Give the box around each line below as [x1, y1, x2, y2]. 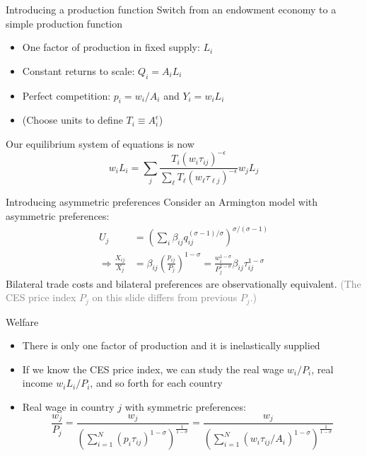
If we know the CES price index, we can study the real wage [22, 361, 284, 376]
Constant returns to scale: [22, 63, 135, 78]
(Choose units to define [22, 112, 123, 127]
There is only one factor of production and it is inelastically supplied [22, 338, 320, 353]
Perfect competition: [22, 88, 111, 103]
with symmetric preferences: [124, 399, 246, 414]
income [22, 375, 53, 390]
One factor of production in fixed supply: [22, 40, 200, 54]
